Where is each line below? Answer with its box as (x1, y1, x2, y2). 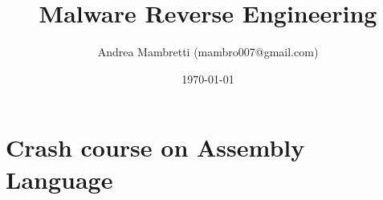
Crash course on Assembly (6, 131, 305, 164)
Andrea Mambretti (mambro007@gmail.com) (97, 43, 319, 60)
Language (6, 162, 113, 195)
